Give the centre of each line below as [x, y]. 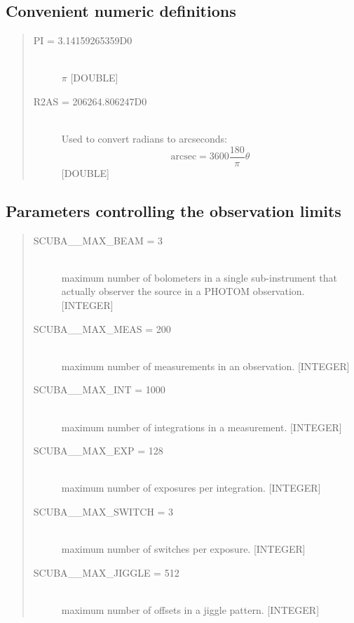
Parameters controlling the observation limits [173, 210]
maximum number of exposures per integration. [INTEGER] [191, 488]
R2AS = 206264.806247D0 [90, 101]
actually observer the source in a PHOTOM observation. [183, 291]
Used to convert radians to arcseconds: [144, 139]
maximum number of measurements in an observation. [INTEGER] [205, 366]
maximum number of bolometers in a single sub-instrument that [199, 277]
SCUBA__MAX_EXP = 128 [98, 451]
